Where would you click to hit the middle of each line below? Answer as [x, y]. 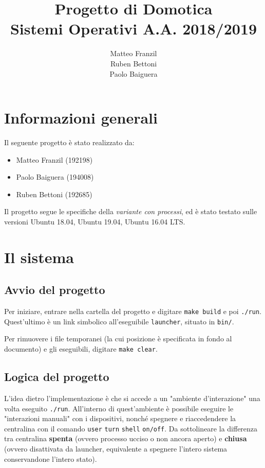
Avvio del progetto [55, 290]
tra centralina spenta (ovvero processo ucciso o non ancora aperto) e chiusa [126, 438]
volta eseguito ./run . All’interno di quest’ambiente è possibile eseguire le [119, 408]
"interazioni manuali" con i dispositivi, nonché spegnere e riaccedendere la [120, 418]
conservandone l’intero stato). [51, 458]
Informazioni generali [81, 118]
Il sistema [39, 257]
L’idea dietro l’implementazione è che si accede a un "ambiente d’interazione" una [132, 398]
